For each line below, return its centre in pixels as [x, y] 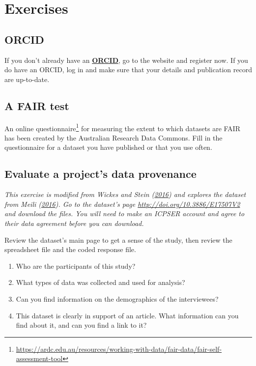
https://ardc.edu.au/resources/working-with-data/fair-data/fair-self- [119, 349]
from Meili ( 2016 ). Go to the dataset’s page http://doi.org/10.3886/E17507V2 [122, 204]
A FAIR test [37, 105]
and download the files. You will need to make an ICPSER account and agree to [125, 213]
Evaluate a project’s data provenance [100, 174]
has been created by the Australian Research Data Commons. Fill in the [114, 137]
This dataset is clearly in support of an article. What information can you [127, 315]
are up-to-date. [27, 79]
